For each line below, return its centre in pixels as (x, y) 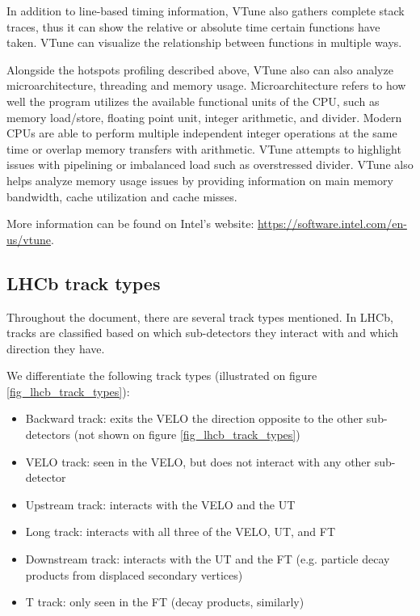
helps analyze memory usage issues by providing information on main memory (200, 180)
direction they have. (56, 348)
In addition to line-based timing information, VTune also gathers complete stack (206, 11)
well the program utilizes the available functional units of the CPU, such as (193, 101)
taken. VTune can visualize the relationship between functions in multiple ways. (204, 42)
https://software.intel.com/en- (332, 224)
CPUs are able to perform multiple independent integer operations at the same (202, 133)
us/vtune (29, 239)
